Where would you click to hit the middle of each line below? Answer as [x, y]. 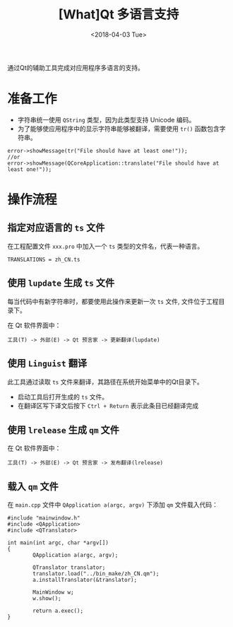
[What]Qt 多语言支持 [119, 14]
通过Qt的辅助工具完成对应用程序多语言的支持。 [76, 67]
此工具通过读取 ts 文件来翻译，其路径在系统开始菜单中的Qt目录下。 [105, 382]
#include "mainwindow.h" [44, 518]
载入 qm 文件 [33, 486]
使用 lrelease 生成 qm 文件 [64, 429]
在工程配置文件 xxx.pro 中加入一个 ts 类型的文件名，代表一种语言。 [106, 246]
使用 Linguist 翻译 [47, 364]
